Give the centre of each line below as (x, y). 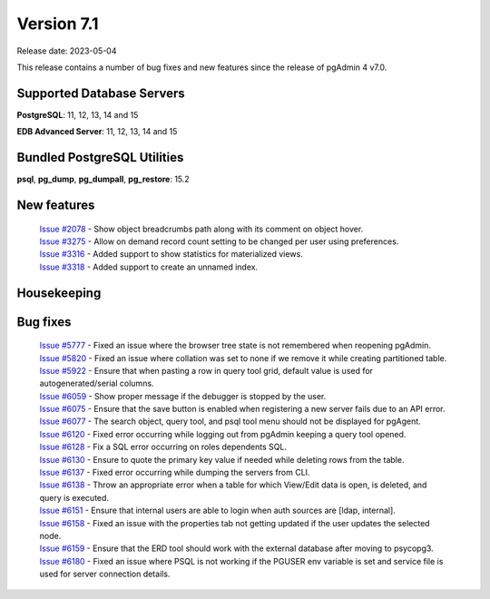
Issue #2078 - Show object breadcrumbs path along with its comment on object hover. (201, 229)
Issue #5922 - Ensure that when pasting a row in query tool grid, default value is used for (206, 370)
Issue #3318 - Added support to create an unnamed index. (149, 267)
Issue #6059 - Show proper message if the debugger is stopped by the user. (183, 396)
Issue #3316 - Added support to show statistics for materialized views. (171, 254)
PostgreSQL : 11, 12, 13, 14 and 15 (78, 114)
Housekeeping (59, 293)
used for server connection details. (105, 574)
